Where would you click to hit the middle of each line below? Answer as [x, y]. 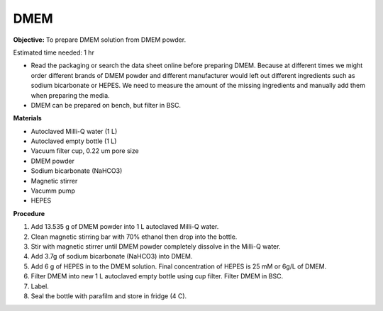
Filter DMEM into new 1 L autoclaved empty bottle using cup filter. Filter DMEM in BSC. [157, 276]
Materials [27, 118]
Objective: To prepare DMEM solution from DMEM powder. [100, 40]
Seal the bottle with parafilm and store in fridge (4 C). [109, 296]
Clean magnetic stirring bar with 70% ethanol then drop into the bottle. [134, 237]
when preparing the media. [70, 95]
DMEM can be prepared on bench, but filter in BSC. [106, 105]
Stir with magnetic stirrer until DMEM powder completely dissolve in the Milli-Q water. [156, 246]
